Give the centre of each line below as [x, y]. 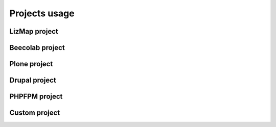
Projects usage [42, 13]
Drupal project [33, 80]
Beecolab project [37, 48]
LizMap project [34, 31]
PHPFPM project [36, 97]
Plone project [31, 64]
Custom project [35, 113]
